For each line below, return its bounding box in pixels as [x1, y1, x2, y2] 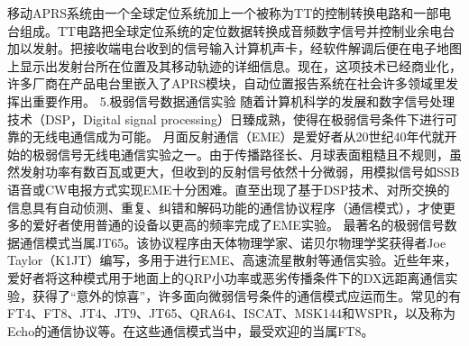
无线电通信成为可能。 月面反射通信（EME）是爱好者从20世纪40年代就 [32, 127, 445, 146]
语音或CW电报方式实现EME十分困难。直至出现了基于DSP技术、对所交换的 [7, 179, 450, 198]
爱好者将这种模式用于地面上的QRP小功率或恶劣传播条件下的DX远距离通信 [7, 268, 446, 287]
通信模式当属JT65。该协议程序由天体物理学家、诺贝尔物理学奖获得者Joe [19, 232, 446, 251]
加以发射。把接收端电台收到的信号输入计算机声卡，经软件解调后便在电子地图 [7, 39, 462, 58]
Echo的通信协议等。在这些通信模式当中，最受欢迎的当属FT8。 [7, 321, 374, 340]
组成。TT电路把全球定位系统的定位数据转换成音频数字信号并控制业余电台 [19, 21, 455, 40]
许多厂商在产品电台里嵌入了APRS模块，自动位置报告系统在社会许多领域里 [7, 74, 446, 93]
